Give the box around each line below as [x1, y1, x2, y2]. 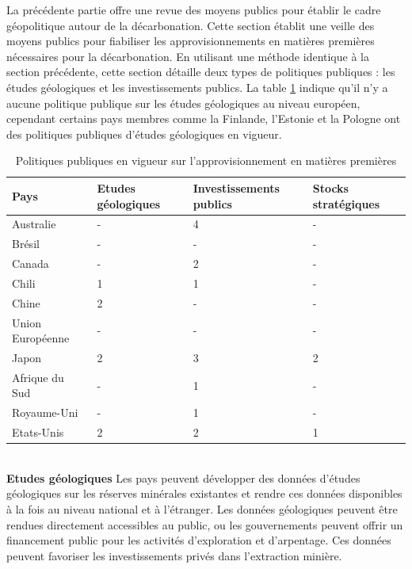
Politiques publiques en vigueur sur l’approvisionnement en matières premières [15, 152, 397, 169]
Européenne [12, 330, 70, 346]
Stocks [312, 179, 349, 196]
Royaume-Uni [12, 404, 78, 421]
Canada [12, 255, 49, 272]
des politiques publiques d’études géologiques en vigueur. [6, 125, 282, 142]
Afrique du [12, 369, 64, 385]
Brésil [12, 235, 40, 252]
